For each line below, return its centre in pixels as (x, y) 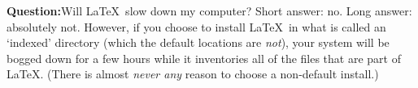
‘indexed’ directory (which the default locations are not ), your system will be (198, 42)
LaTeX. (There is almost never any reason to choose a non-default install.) (193, 74)
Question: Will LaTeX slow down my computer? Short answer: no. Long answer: (209, 10)
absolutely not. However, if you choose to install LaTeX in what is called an (196, 26)
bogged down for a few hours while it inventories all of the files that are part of (204, 58)
